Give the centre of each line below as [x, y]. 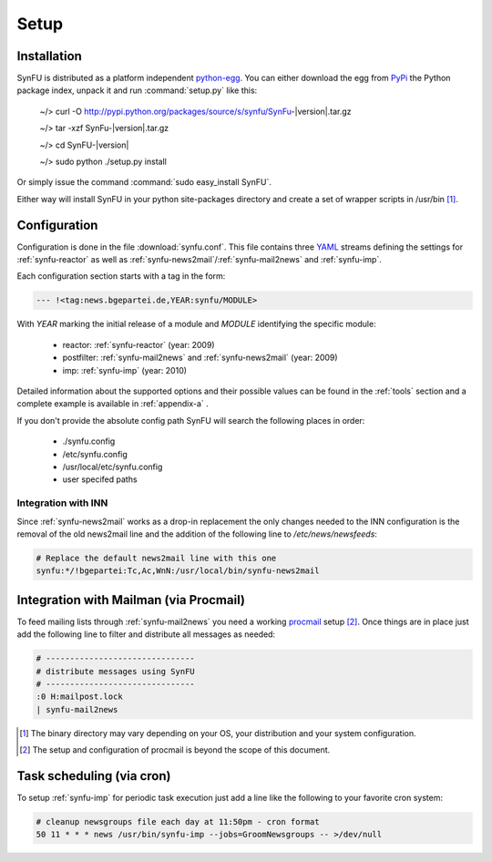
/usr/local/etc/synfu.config [113, 467]
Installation [49, 56]
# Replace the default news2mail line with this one [156, 558]
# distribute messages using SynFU [115, 671]
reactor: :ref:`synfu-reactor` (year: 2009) [138, 344]
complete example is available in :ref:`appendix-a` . [113, 404]
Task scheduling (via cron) [94, 776]
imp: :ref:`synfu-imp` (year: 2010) [124, 370]
